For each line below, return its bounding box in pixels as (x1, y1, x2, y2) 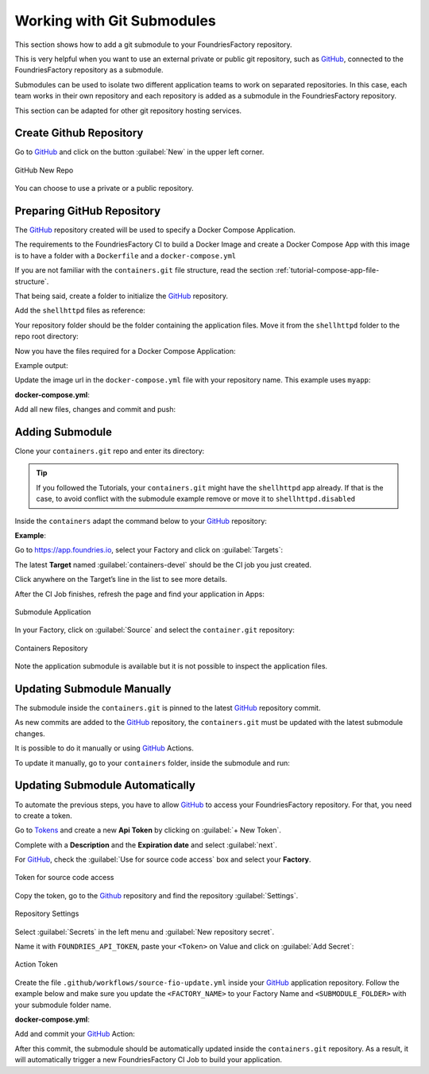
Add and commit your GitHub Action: (14, 1029, 135, 1039)
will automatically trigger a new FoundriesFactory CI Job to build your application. (14, 1055, 282, 1064)
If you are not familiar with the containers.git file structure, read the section (14, 266, 274, 275)
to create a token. (14, 811, 72, 820)
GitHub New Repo (14, 165, 74, 175)
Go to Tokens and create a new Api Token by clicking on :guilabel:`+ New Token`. (14, 825, 282, 835)
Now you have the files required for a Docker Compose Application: (14, 346, 236, 355)
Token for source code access (14, 873, 114, 882)
